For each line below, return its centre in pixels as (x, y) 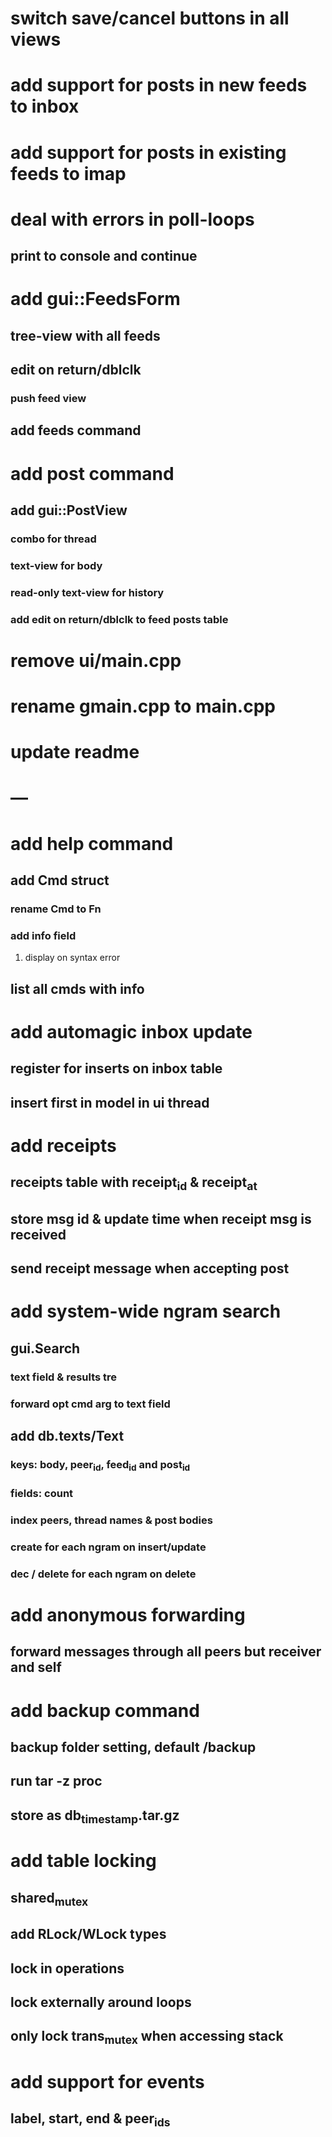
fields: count (42, 1494)
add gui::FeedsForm (95, 299)
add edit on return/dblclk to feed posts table (119, 619)
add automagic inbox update (131, 1031)
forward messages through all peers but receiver (166, 1652)
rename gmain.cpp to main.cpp (143, 706)
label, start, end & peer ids (90, 2120)
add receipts (63, 1145)
